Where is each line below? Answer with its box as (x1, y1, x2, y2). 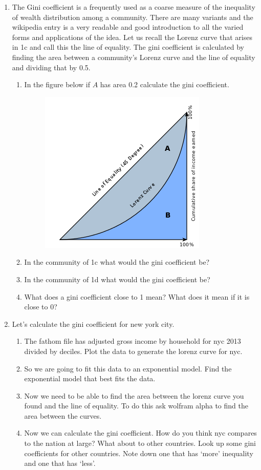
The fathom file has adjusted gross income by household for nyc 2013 (24, 336, 241, 346)
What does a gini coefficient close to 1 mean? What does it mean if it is (24, 291, 250, 302)
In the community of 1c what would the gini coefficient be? (24, 257, 210, 267)
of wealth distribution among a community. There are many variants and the (12, 11, 253, 22)
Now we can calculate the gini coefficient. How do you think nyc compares (24, 427, 257, 438)
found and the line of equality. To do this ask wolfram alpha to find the (24, 400, 248, 411)
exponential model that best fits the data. (24, 373, 156, 384)
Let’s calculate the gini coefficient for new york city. (12, 318, 175, 329)
